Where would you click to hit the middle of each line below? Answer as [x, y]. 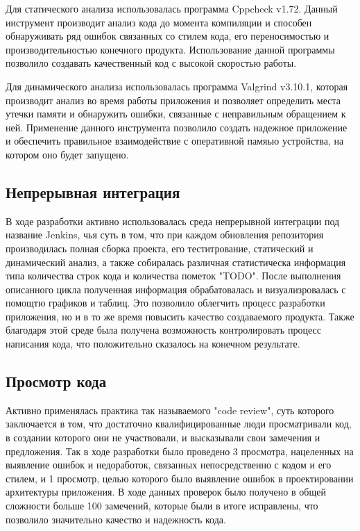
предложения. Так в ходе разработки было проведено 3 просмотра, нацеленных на [180, 451]
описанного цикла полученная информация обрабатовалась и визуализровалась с [176, 289]
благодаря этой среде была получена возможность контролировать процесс [163, 330]
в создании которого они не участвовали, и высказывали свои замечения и [163, 438]
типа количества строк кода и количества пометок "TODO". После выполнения [173, 276]
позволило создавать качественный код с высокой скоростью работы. [151, 63]
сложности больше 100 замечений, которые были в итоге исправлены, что [162, 506]
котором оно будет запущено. [67, 154]
